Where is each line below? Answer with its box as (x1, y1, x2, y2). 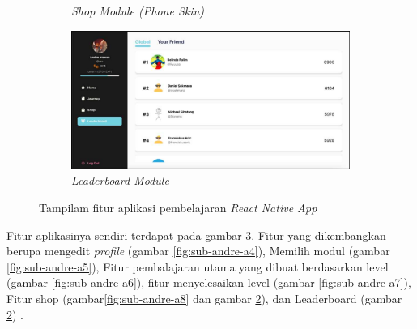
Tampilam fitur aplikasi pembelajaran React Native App (39, 199, 317, 216)
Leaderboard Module (71, 172, 169, 189)
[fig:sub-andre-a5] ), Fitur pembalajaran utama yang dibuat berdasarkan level (6, 258, 389, 275)
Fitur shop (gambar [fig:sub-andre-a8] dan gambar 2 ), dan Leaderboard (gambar (6, 289, 402, 306)
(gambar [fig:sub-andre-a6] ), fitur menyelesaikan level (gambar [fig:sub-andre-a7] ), (6, 274, 411, 291)
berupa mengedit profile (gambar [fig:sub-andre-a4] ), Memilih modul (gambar (6, 242, 390, 259)
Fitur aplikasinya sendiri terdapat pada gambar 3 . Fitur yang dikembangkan (6, 226, 386, 243)
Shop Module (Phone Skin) (71, 2, 205, 19)
